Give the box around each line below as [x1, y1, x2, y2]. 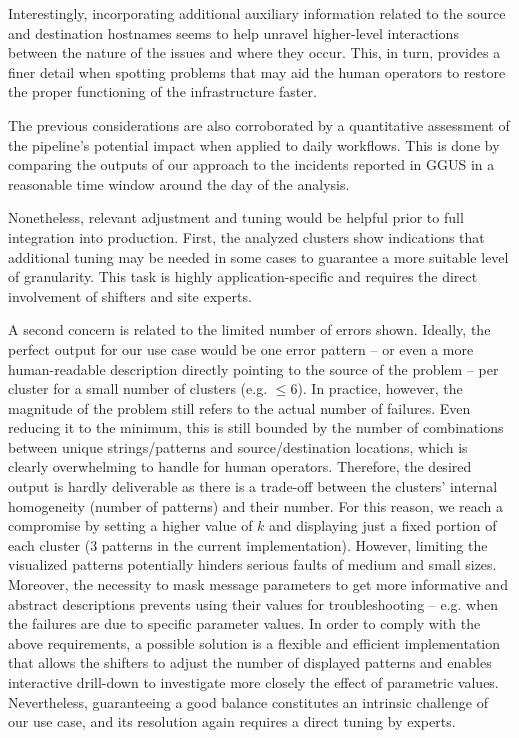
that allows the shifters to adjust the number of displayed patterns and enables [8, 652, 492, 673]
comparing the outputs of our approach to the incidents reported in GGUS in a [8, 154, 495, 175]
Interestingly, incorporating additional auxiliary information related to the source [8, 3, 506, 23]
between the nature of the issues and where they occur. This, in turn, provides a [8, 42, 501, 63]
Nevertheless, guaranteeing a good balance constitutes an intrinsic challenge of [8, 691, 488, 712]
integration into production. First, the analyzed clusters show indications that [8, 226, 485, 247]
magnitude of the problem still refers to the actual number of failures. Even [8, 397, 471, 418]
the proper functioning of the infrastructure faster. [8, 81, 317, 102]
